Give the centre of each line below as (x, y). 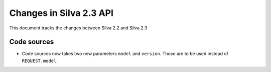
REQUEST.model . (40, 61)
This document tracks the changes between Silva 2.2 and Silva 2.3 (78, 28)
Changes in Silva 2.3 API (61, 13)
